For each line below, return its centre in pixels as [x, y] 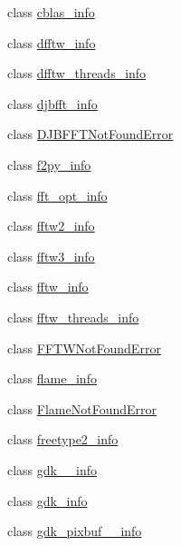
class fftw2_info [51, 226]
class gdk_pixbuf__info [75, 531]
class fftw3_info [51, 256]
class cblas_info [51, 12]
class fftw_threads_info [73, 317]
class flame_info [52, 378]
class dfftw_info [52, 42]
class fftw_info [48, 287]
